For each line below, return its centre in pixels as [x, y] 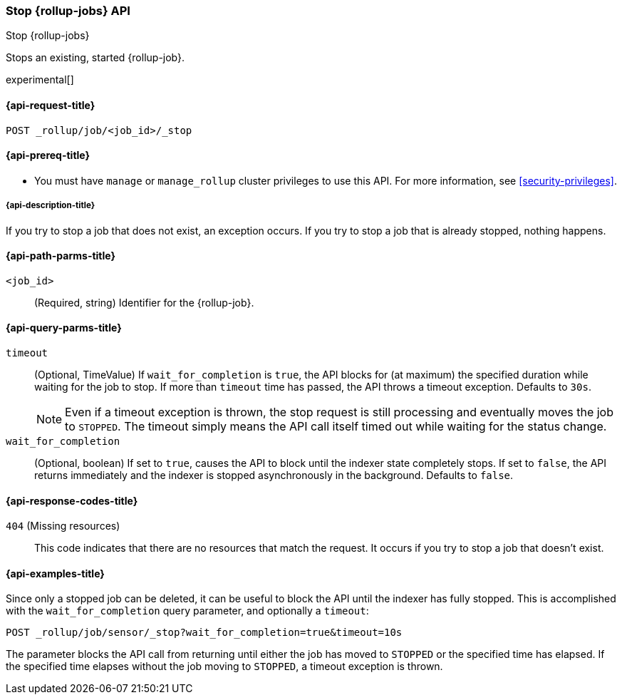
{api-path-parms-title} [61, 256]
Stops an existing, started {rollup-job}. [95, 58]
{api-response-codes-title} [72, 500]
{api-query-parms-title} [64, 328]
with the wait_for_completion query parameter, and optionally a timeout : [187, 611]
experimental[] [40, 80]
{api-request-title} [51, 105]
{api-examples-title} [55, 573]
